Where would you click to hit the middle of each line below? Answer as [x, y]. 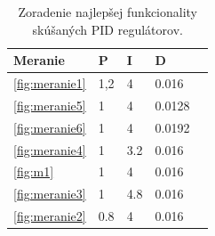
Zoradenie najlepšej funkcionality [108, 12]
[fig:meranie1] [50, 83]
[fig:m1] [34, 171]
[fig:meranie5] [50, 105]
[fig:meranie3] [50, 194]
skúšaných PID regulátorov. [107, 29]
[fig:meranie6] [50, 127]
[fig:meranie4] [50, 149]
